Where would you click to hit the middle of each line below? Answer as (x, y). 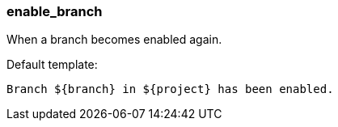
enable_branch (55, 11)
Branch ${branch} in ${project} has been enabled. (170, 89)
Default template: (52, 65)
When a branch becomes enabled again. (114, 40)
